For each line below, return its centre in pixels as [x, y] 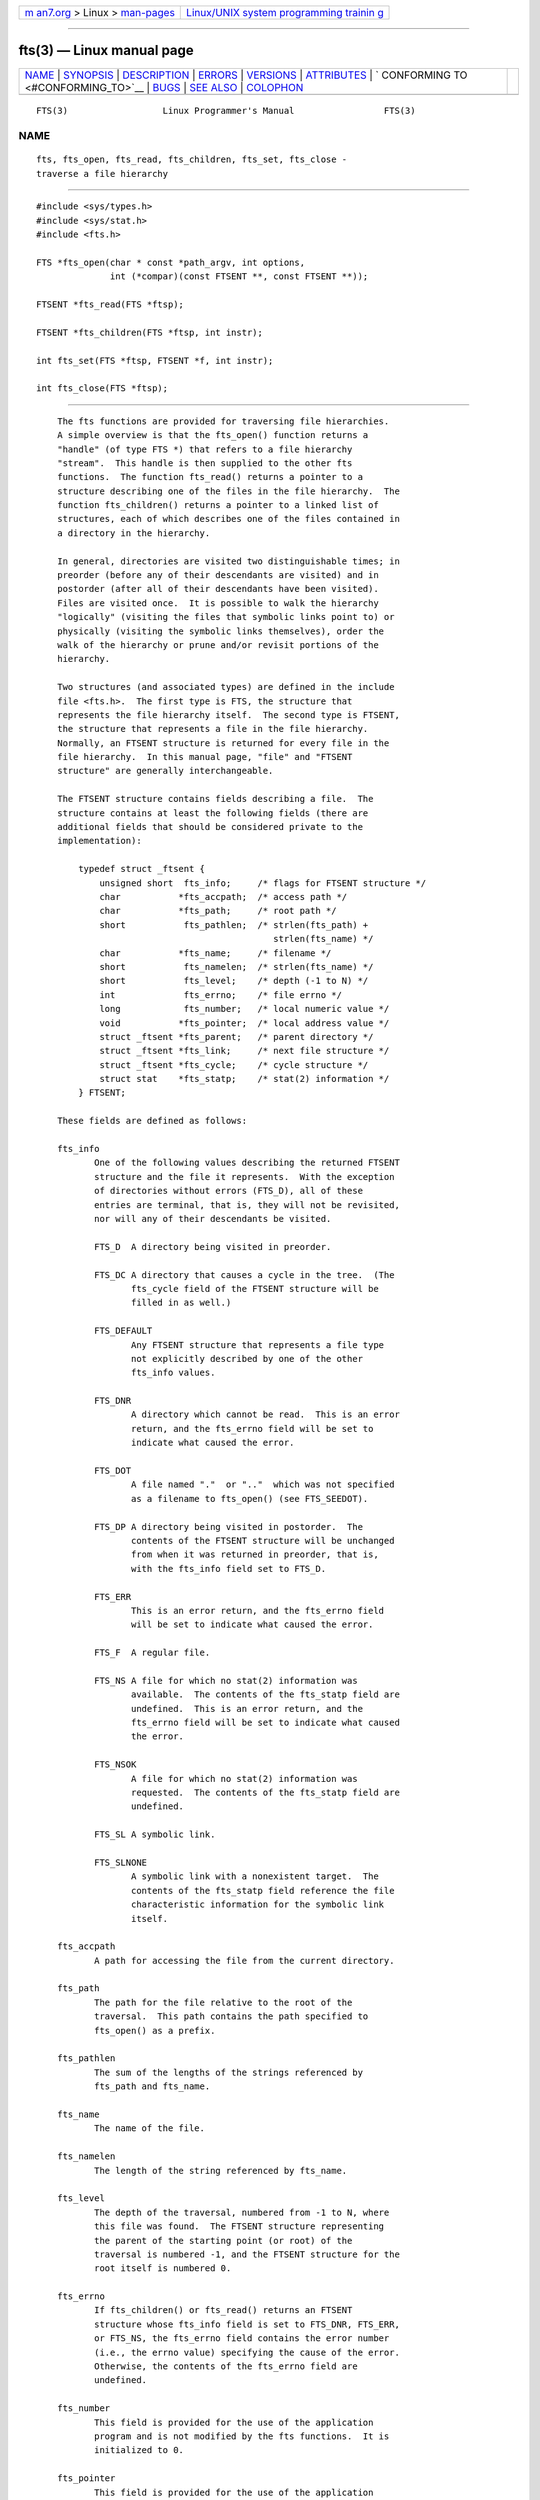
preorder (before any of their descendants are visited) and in [217, 575]
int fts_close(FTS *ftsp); [102, 388]
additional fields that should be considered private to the [210, 827]
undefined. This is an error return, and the [247, 1708]
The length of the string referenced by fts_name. [220, 2170]
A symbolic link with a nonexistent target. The [254, 1876]
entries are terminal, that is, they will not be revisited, [246, 1204]
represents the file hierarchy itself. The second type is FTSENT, [228, 714]
